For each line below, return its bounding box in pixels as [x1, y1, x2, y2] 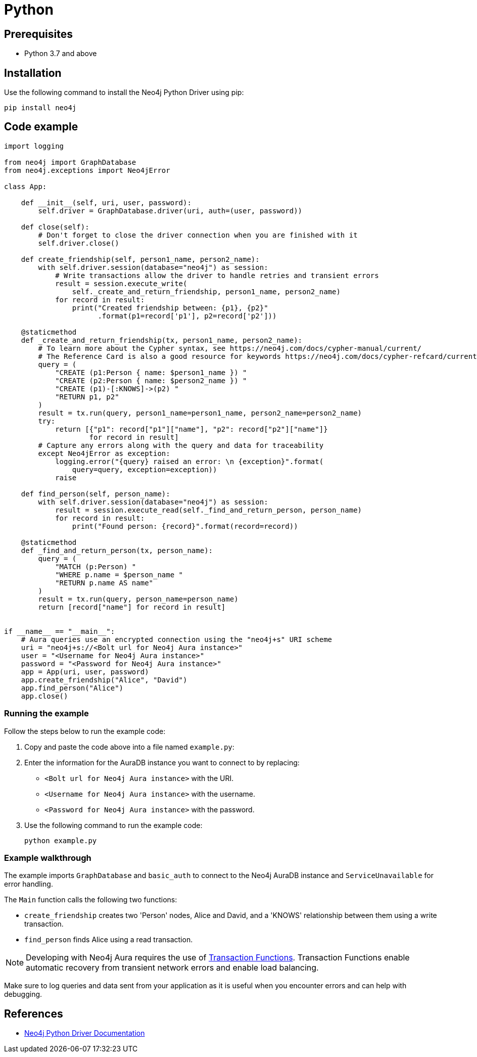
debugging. [4, 990, 42, 999]
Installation [4, 66, 62, 79]
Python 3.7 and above [24, 49, 97, 58]
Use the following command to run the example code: [24, 820, 203, 830]
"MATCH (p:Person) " [55, 562, 136, 571]
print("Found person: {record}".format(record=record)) [72, 522, 298, 530]
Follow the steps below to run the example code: [4, 726, 166, 736]
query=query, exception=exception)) [72, 465, 217, 474]
